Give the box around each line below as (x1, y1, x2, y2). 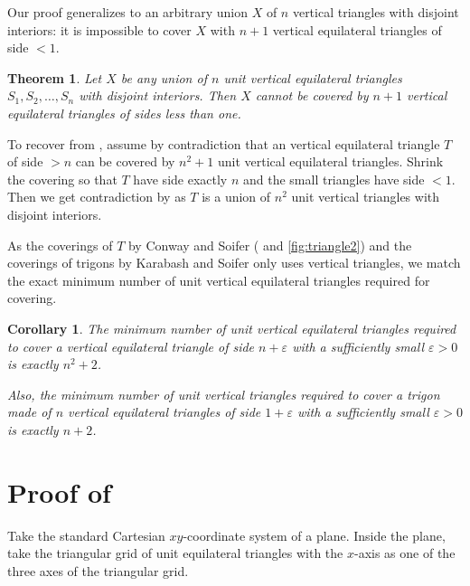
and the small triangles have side (242, 169, 425, 188)
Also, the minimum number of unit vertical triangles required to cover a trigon (7, 384, 440, 403)
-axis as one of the (354, 543, 456, 562)
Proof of (7, 473, 111, 510)
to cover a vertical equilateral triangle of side (7, 336, 255, 355)
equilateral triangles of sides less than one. (7, 103, 241, 122)
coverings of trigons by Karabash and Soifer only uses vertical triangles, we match (7, 253, 461, 272)
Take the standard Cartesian (7, 525, 165, 544)
